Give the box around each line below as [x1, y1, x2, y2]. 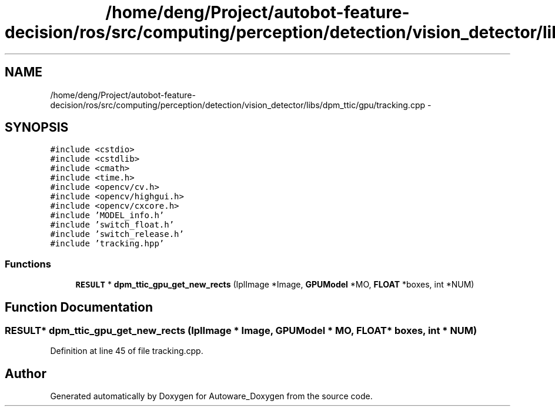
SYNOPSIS [5, 120, 69, 135]
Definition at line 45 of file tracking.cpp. [50, 346, 203, 356]
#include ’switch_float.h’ [50, 220, 175, 230]
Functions [5, 258, 51, 270]
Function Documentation [5, 299, 153, 315]
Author [5, 366, 46, 381]
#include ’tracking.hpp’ [50, 239, 165, 249]
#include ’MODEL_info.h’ [50, 210, 165, 220]
